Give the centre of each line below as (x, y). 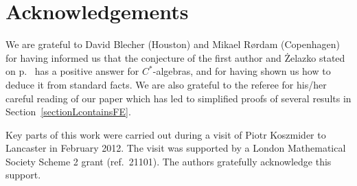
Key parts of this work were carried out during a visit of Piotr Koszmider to (166, 134)
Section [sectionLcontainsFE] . (68, 112)
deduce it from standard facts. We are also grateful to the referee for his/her (166, 84)
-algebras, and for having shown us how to (242, 71)
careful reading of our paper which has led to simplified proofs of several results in (178, 98)
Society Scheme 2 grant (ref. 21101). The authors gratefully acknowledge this (169, 161)
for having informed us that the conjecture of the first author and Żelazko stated (175, 57)
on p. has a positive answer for (72, 71)
